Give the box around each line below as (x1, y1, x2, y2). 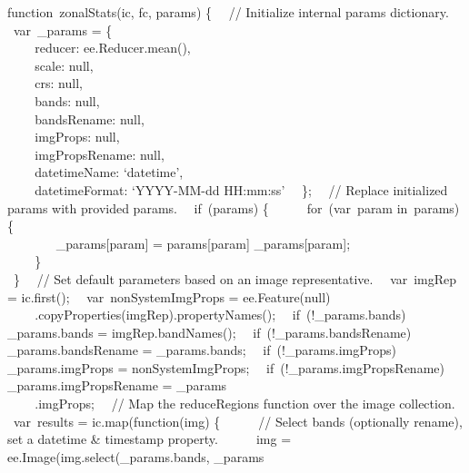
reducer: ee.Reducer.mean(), (35, 38, 191, 57)
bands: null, (35, 91, 100, 110)
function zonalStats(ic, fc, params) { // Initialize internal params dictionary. (7, 3, 449, 21)
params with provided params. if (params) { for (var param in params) (7, 198, 460, 217)
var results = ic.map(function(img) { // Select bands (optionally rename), (13, 411, 463, 430)
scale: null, (35, 55, 94, 74)
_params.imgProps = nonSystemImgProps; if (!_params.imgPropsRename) (7, 358, 444, 377)
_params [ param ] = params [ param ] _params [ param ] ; (55, 233, 351, 252)
